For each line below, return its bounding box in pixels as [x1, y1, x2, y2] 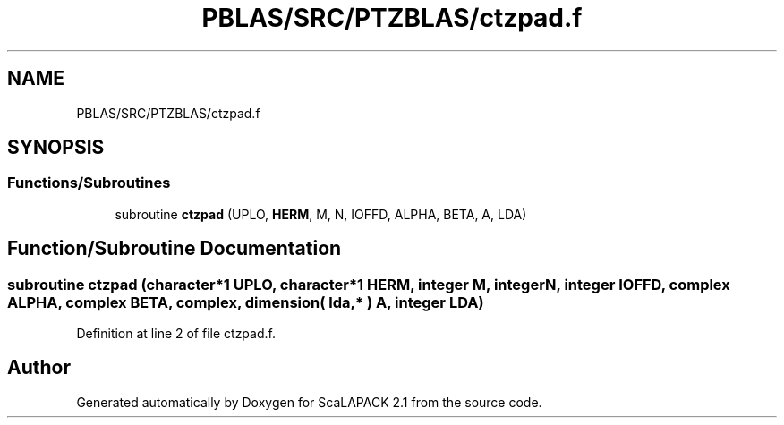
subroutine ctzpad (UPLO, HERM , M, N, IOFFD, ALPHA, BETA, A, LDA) [115, 206, 527, 222]
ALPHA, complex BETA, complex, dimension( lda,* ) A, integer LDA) [7, 293, 484, 311]
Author [7, 356, 71, 379]
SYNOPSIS [7, 136, 105, 159]
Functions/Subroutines [7, 174, 171, 192]
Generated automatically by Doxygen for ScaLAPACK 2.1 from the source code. [76, 394, 542, 410]
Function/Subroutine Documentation [7, 237, 342, 260]
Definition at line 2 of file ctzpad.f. [76, 326, 276, 342]
